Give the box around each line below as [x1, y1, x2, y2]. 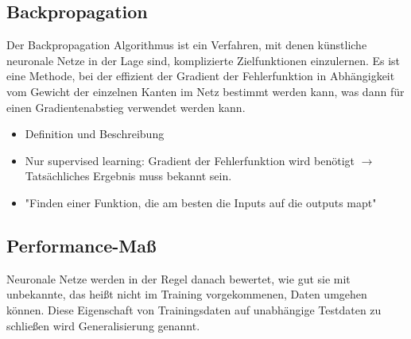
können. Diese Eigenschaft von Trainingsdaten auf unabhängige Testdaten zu [6, 301, 382, 318]
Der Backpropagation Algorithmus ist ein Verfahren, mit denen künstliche [6, 37, 367, 53]
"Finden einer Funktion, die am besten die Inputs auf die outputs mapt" [25, 194, 377, 210]
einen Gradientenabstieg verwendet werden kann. [6, 98, 246, 115]
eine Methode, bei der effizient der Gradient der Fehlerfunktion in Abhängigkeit [6, 67, 395, 84]
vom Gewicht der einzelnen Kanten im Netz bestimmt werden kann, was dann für [6, 83, 405, 99]
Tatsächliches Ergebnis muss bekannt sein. [25, 168, 232, 184]
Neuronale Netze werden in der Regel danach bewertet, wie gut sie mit [6, 270, 351, 287]
